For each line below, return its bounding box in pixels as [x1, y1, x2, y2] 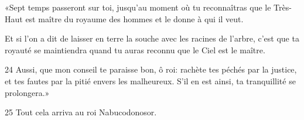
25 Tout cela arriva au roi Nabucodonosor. [5, 106, 157, 118]
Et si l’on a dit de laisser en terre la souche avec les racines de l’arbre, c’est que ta [5, 32, 299, 44]
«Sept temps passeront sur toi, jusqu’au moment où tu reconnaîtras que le [5, 1, 271, 13]
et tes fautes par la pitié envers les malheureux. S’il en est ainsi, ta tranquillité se [5, 74, 296, 87]
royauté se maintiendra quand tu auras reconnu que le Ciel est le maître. [5, 43, 265, 56]
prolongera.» [5, 86, 50, 98]
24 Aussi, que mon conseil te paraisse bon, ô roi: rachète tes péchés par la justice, [5, 63, 297, 76]
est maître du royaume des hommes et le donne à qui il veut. [25, 12, 244, 25]
